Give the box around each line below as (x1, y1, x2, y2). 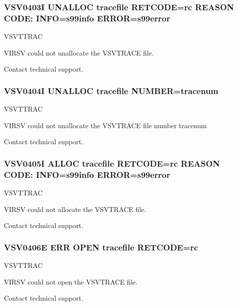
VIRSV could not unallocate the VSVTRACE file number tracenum (4, 120, 207, 130)
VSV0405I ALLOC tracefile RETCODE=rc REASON (4, 157, 220, 169)
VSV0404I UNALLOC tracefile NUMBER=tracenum (4, 84, 219, 96)
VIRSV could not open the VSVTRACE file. (4, 276, 138, 287)
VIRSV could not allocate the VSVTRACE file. (4, 204, 146, 214)
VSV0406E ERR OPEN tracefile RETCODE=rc (4, 241, 198, 253)
